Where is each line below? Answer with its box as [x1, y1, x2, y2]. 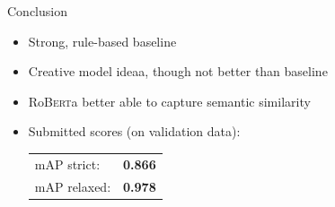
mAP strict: [34, 154, 101, 173]
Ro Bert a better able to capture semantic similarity [28, 91, 311, 110]
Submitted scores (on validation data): [28, 122, 241, 141]
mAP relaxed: [34, 177, 111, 195]
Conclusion [7, 2, 67, 20]
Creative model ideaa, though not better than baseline [28, 62, 328, 81]
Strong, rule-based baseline [28, 31, 177, 50]
